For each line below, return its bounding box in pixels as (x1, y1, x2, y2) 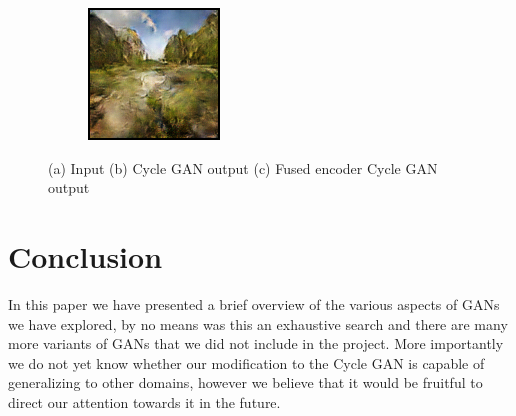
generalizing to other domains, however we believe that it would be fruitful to (8, 372, 483, 393)
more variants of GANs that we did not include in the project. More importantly (8, 333, 504, 354)
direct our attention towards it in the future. (8, 391, 281, 412)
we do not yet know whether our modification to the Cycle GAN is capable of (8, 352, 485, 373)
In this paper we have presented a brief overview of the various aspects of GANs (8, 293, 500, 314)
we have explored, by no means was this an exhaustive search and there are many (8, 313, 508, 334)
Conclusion (8, 235, 163, 276)
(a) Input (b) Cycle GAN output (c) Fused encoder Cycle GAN (48, 157, 438, 178)
